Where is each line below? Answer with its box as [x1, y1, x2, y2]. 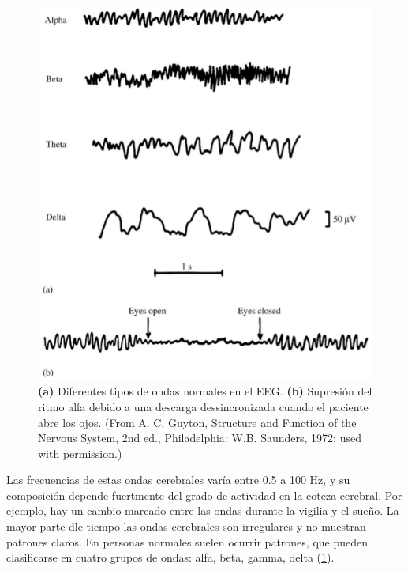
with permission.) [38, 444, 122, 461]
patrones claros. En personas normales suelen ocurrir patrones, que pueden [6, 533, 369, 550]
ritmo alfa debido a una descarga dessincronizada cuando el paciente [38, 398, 369, 414]
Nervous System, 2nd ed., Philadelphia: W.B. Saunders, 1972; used [38, 429, 361, 446]
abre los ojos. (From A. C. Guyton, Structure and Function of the [38, 414, 357, 430]
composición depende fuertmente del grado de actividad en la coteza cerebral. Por [6, 486, 402, 503]
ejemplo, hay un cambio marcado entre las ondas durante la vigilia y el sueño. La [6, 502, 399, 519]
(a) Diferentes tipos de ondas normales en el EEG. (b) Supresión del [38, 383, 372, 399]
